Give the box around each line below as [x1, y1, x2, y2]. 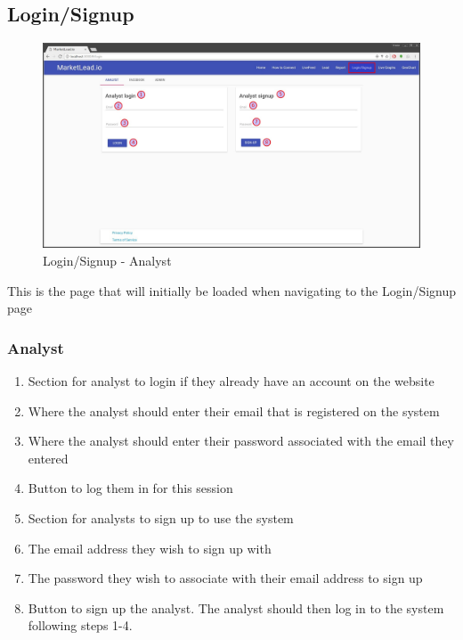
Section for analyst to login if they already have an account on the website [28, 372, 435, 390]
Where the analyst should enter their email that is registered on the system [28, 401, 440, 420]
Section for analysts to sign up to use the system [28, 508, 294, 527]
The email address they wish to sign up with [28, 538, 272, 557]
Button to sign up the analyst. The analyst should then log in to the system [28, 598, 444, 617]
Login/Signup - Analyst [43, 251, 172, 270]
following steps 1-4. [28, 616, 133, 635]
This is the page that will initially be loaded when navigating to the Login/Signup [7, 281, 457, 299]
